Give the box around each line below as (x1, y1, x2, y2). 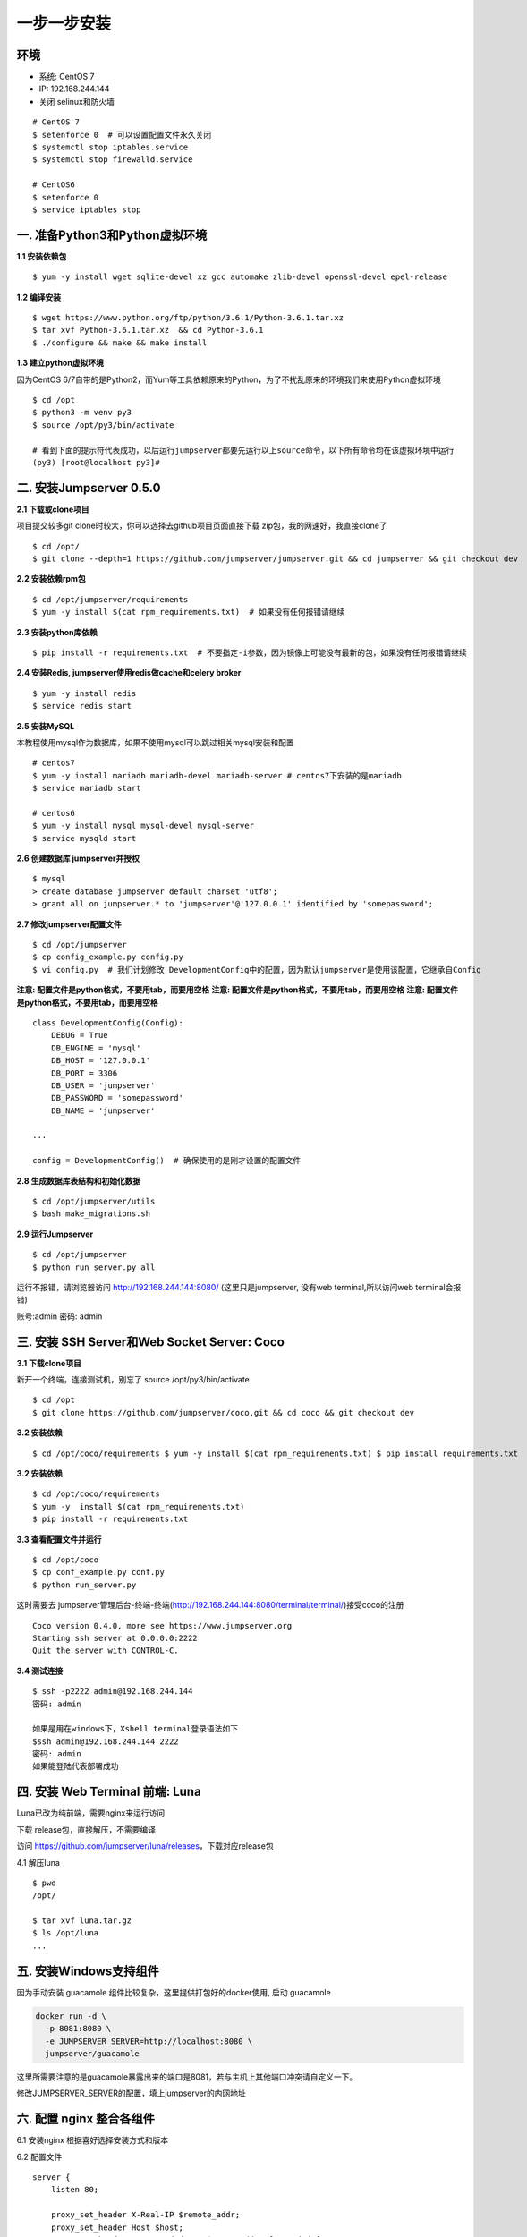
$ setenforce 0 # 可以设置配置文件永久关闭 (32, 130, 212, 140)
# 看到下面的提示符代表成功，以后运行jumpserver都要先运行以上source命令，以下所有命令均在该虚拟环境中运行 (32, 445, 455, 455)
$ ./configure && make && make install (32, 337, 208, 348)
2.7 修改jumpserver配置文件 (16, 918, 122, 930)
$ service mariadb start (32, 783, 141, 794)
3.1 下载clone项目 (16, 1357, 82, 1368)
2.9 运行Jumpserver (16, 1229, 94, 1239)
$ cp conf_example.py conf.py (32, 1567, 166, 1578)
